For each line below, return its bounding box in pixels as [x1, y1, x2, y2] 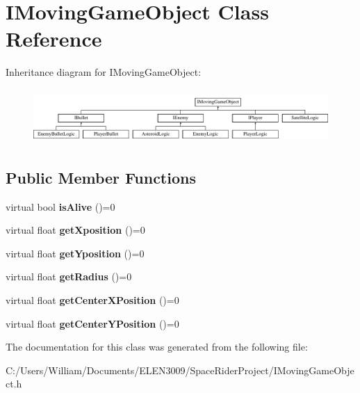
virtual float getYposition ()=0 [6, 246, 145, 260]
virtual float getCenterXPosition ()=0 [6, 293, 179, 307]
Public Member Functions [6, 166, 196, 188]
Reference [6, 24, 102, 53]
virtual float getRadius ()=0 [6, 269, 132, 284]
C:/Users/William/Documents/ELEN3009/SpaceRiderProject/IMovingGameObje [6, 362, 354, 377]
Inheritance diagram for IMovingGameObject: [6, 65, 202, 79]
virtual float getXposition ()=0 [6, 223, 145, 237]
